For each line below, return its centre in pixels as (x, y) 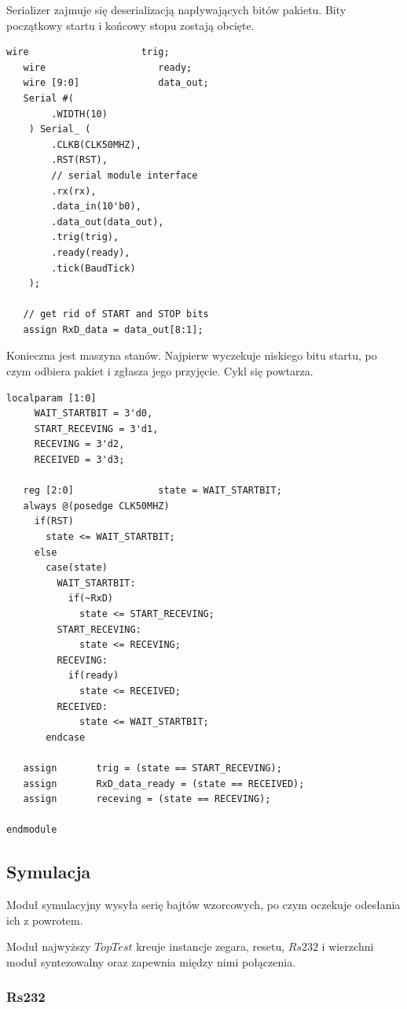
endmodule (32, 830)
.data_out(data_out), (108, 222)
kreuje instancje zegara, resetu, (211, 946)
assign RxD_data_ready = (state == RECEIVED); (164, 784)
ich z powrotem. (45, 920)
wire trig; (88, 52)
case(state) (77, 568)
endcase (66, 737)
